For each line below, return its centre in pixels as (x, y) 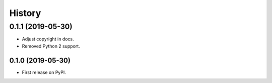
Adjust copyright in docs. (48, 39)
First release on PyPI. (44, 72)
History (25, 13)
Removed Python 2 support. (51, 46)
